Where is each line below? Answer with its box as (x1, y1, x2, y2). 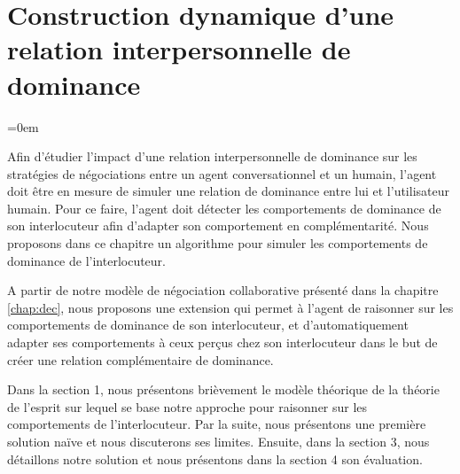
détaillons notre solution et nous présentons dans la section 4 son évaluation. (7, 449, 423, 468)
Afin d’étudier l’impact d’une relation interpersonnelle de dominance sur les (7, 147, 417, 166)
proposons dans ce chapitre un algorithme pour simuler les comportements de (7, 234, 428, 253)
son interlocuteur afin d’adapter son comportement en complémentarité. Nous (7, 216, 429, 235)
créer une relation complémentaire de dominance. (7, 350, 274, 369)
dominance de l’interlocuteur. (7, 251, 166, 269)
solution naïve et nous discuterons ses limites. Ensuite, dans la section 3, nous (7, 432, 430, 450)
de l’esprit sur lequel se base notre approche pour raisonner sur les (7, 397, 368, 416)
